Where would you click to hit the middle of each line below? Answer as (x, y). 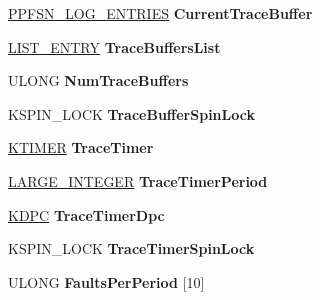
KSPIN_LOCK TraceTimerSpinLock (131, 248)
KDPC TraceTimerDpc (86, 214)
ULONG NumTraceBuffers (98, 80)
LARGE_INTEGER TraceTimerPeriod (138, 180)
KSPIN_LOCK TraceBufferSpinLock (131, 113)
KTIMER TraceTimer (81, 147)
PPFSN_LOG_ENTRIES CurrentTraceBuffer (160, 13)
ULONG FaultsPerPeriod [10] (106, 281)
